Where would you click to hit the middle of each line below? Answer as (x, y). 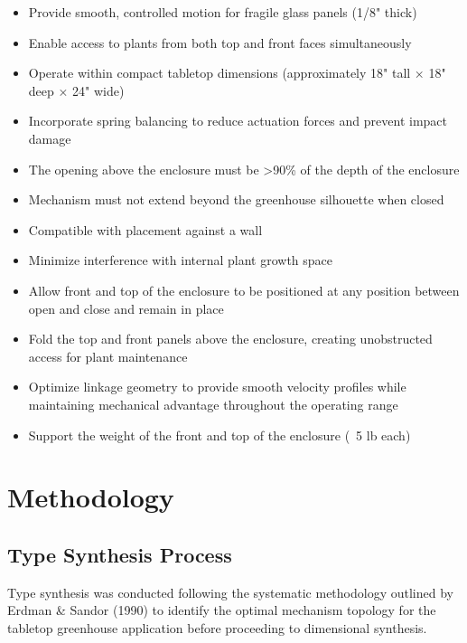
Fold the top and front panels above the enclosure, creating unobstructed (230, 339)
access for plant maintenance (108, 356)
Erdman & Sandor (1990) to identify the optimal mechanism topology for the (222, 610)
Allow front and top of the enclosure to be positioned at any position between (244, 290)
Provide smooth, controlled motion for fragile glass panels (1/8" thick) (223, 12)
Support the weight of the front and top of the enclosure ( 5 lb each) (219, 435)
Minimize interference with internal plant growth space (181, 260)
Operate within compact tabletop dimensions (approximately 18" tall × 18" (237, 73)
